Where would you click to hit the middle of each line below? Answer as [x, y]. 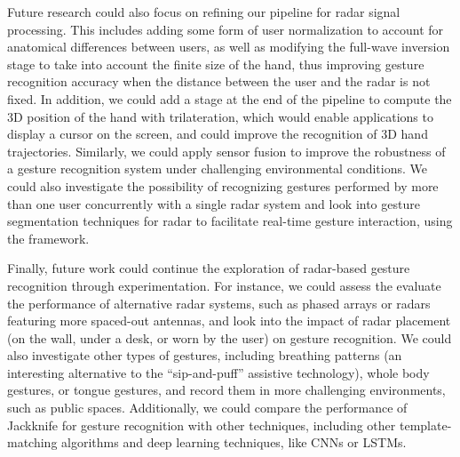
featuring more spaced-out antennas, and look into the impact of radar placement [229, 321]
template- [425, 425]
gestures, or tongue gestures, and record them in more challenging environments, [226, 390]
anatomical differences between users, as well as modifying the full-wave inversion [229, 47]
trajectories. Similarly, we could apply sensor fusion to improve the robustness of [226, 151]
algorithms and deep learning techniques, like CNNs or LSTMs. [234, 442]
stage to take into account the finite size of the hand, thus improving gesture [216, 64]
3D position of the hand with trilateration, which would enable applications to [220, 116]
